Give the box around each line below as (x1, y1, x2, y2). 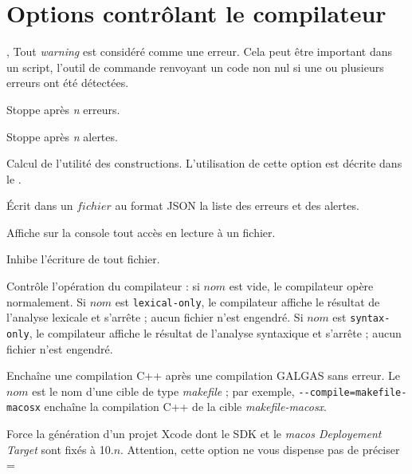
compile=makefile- (309, 386, 407, 398)
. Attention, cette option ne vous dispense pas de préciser (120, 440, 400, 457)
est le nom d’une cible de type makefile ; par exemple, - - (32, 382, 310, 399)
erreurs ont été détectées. (6, 74, 129, 91)
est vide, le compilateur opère (229, 278, 374, 294)
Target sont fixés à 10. (6, 440, 114, 457)
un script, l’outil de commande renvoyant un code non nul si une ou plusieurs (6, 58, 384, 75)
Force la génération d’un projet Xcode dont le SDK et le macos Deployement (6, 425, 382, 442)
